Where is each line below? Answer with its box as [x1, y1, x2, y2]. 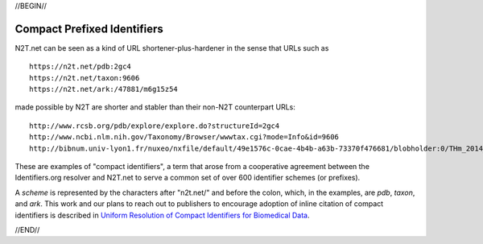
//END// [14, 225, 40, 234]
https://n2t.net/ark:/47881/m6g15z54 [29, 85, 179, 94]
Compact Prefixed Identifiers [14, 22, 164, 35]
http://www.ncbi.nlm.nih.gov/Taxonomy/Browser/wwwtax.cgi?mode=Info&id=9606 [29, 133, 340, 142]
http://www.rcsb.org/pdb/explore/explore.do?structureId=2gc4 [29, 121, 280, 130]
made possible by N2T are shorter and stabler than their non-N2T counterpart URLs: [14, 102, 295, 112]
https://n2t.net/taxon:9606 [29, 73, 140, 82]
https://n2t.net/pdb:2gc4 [29, 62, 132, 72]
